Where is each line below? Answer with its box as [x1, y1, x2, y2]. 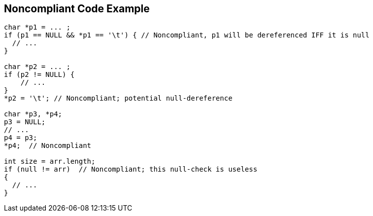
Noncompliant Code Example [4, 2, 150, 15]
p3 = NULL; [4, 118, 46, 126]
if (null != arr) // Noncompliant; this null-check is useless [4, 165, 258, 174]
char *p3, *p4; [4, 110, 63, 118]
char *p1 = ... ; [4, 23, 70, 32]
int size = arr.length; [4, 157, 96, 166]
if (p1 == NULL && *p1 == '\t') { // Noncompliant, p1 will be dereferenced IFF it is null [4, 31, 370, 39]
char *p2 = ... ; [4, 63, 70, 71]
